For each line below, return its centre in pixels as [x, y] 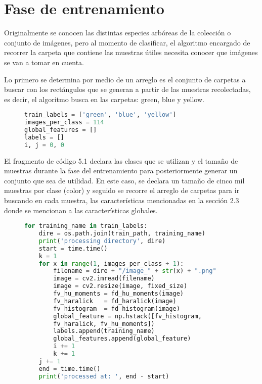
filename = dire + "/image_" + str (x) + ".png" [135, 271]
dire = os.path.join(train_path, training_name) [122, 234]
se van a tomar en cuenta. [44, 62]
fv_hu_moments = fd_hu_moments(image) [119, 294]
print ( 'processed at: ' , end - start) [104, 376]
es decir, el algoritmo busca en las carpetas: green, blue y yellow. [104, 99]
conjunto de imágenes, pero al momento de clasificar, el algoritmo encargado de [127, 42]
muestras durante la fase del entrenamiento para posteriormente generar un [121, 171]
